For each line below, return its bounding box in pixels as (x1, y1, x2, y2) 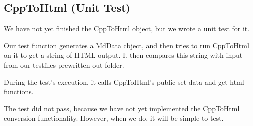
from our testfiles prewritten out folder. (4, 59, 124, 70)
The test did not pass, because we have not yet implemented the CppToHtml (4, 103, 240, 113)
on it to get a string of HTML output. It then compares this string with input (4, 50, 243, 60)
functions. (4, 86, 34, 97)
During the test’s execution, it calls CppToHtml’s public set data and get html (4, 76, 244, 87)
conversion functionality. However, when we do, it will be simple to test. (4, 113, 224, 123)
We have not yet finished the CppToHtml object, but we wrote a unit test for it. (4, 23, 250, 34)
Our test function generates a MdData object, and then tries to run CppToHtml (4, 40, 249, 50)
